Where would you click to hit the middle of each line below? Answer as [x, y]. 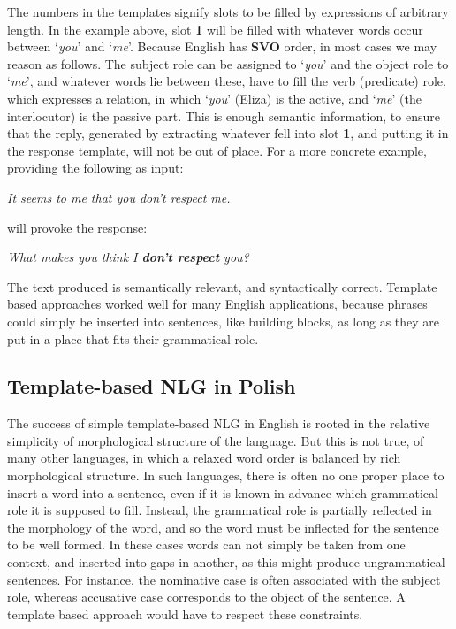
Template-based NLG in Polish [152, 386]
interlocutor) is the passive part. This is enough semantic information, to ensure [224, 115]
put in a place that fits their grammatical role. [133, 338]
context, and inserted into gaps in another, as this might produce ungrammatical [226, 562]
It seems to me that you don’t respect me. [119, 197]
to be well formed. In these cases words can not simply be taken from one [206, 545]
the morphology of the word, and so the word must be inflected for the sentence [223, 527]
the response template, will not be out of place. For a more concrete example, [217, 150]
